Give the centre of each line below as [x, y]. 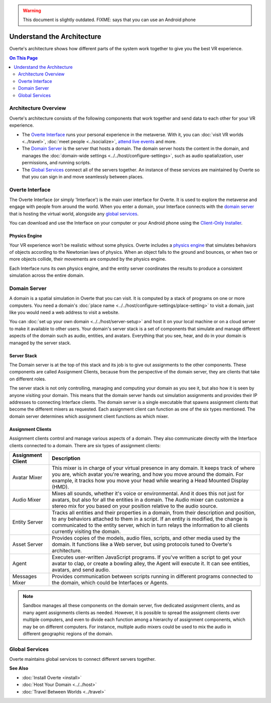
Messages [25, 576]
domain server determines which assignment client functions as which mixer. [89, 416]
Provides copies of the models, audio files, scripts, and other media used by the [146, 538]
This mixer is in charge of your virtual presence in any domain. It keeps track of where [154, 468]
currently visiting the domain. [86, 531]
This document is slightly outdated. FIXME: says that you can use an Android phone [109, 20]
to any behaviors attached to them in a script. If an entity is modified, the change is [150, 519]
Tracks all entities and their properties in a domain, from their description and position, [154, 513]
